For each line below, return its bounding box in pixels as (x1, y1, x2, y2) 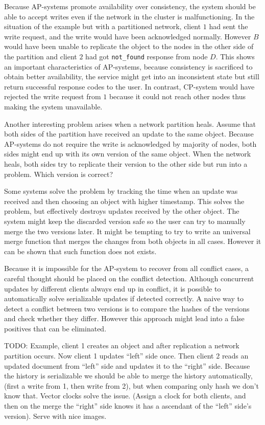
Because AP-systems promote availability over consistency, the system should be (4, 1, 256, 11)
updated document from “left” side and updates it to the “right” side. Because (4, 360, 250, 371)
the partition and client (4, 51, 77, 61)
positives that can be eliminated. (4, 323, 107, 333)
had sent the (209, 21, 248, 32)
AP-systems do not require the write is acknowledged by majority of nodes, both (4, 138, 257, 149)
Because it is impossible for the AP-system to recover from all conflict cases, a (4, 263, 249, 274)
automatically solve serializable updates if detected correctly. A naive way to (4, 293, 244, 304)
